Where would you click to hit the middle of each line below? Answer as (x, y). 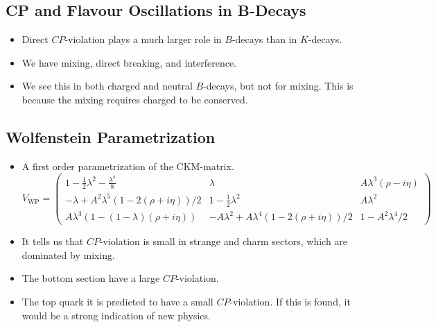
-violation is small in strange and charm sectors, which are (224, 241)
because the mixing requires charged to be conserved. (135, 99)
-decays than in (264, 39)
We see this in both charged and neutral (107, 86)
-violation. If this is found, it (290, 302)
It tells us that (53, 241)
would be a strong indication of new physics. (116, 315)
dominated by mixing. (68, 254)
